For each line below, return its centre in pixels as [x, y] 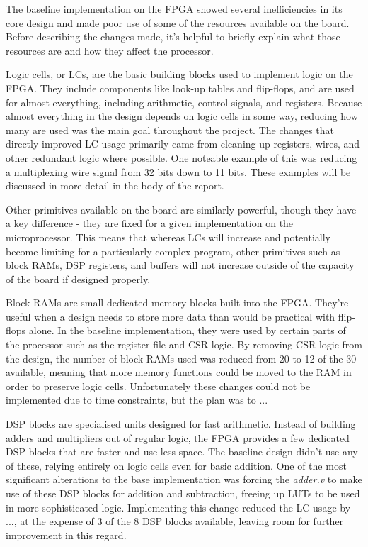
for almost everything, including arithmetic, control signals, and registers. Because [184, 102]
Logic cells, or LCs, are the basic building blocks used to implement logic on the [179, 74]
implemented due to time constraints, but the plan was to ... [137, 400]
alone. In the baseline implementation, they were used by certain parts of [187, 330]
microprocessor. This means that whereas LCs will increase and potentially [168, 237]
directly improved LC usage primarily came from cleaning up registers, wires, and [183, 144]
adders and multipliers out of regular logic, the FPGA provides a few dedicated [178, 437]
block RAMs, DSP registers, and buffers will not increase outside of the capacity [180, 265]
